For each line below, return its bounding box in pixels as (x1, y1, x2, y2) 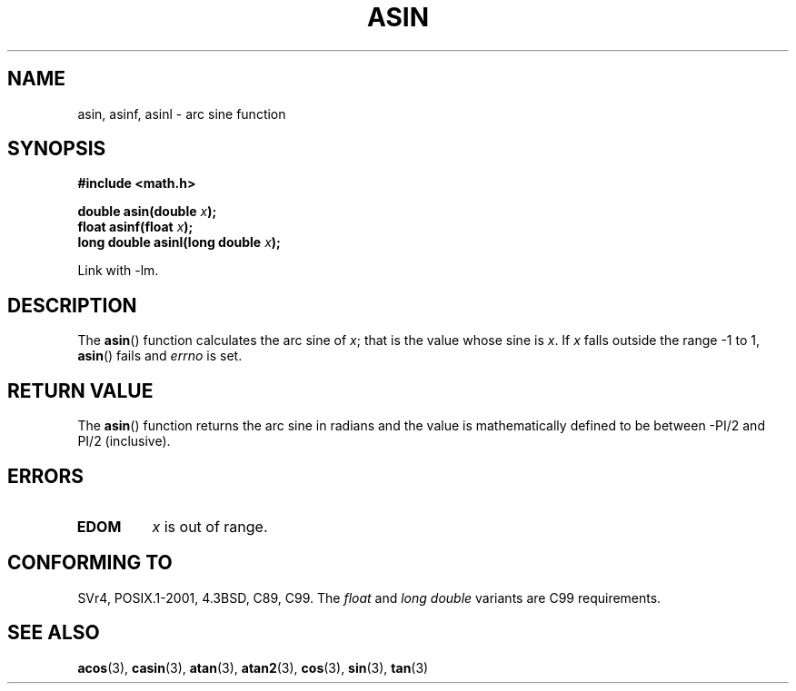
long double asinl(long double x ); (77, 234, 281, 251)
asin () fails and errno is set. (77, 348, 243, 364)
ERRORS (7, 464, 85, 488)
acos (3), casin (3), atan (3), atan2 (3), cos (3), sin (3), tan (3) (77, 659, 429, 676)
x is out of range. (152, 517, 268, 536)
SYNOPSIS (7, 137, 106, 161)
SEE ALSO (7, 621, 100, 645)
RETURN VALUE (7, 379, 154, 402)
